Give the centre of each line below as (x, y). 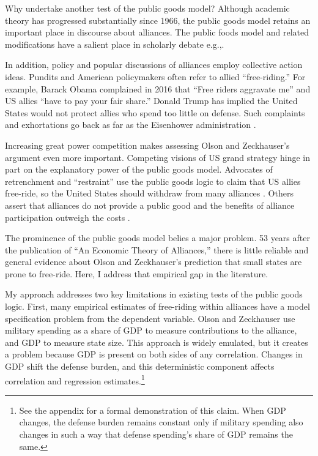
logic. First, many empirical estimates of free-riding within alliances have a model (157, 306)
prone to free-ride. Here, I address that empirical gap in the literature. (137, 273)
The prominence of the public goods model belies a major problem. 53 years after (157, 238)
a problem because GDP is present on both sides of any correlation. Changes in (154, 354)
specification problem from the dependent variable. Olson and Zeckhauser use (150, 318)
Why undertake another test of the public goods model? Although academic (147, 8)
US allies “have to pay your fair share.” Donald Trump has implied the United (151, 101)
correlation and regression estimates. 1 (75, 379)
